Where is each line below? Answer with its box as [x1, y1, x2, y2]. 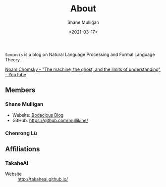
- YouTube [5, 71, 26, 77]
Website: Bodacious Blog [12, 112, 63, 118]
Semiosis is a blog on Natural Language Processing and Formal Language [5, 51, 155, 57]
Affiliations [5, 144, 40, 153]
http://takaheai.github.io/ [17, 176, 68, 182]
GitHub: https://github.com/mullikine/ [12, 117, 88, 123]
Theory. [5, 56, 21, 62]
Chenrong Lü [5, 130, 37, 137]
